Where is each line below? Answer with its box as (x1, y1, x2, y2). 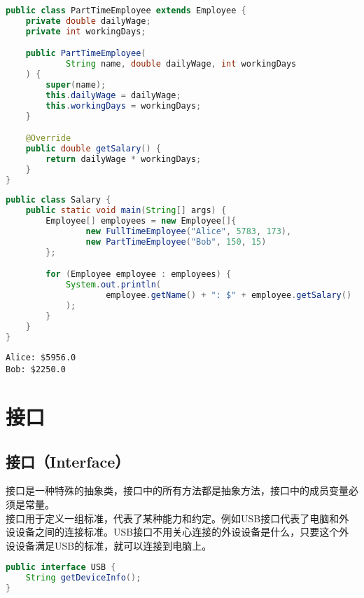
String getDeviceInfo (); (25, 573, 141, 583)
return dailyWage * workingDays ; (45, 154, 202, 164)
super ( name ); (45, 79, 106, 90)
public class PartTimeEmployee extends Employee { (6, 6, 246, 15)
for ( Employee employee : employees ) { (45, 269, 232, 280)
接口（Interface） (6, 450, 130, 472)
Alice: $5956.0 (6, 353, 76, 363)
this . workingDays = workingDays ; (45, 100, 202, 111)
